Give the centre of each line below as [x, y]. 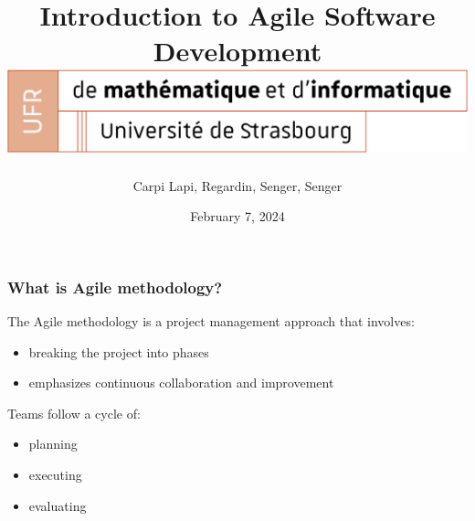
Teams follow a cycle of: [74, 413]
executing [55, 474]
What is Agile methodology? [115, 287]
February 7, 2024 [237, 216]
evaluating [58, 505]
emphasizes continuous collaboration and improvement [181, 383]
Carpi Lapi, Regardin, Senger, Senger [237, 185]
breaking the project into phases [119, 351]
